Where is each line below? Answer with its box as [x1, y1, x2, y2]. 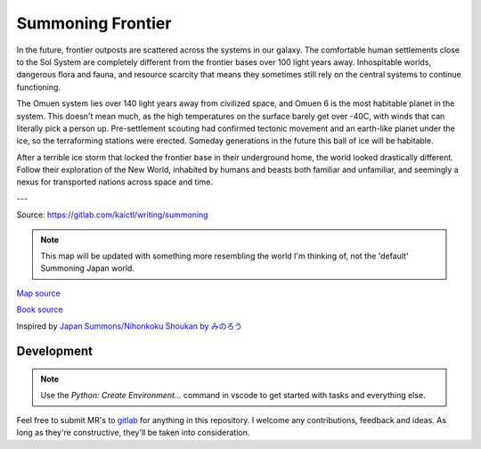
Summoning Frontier [16, 13, 172, 33]
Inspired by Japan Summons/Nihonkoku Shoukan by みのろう [16, 321, 243, 331]
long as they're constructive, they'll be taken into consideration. [16, 428, 250, 438]
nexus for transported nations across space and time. [16, 176, 213, 187]
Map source [16, 288, 61, 298]
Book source [16, 304, 63, 315]
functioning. [16, 81, 61, 93]
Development [16, 344, 94, 359]
